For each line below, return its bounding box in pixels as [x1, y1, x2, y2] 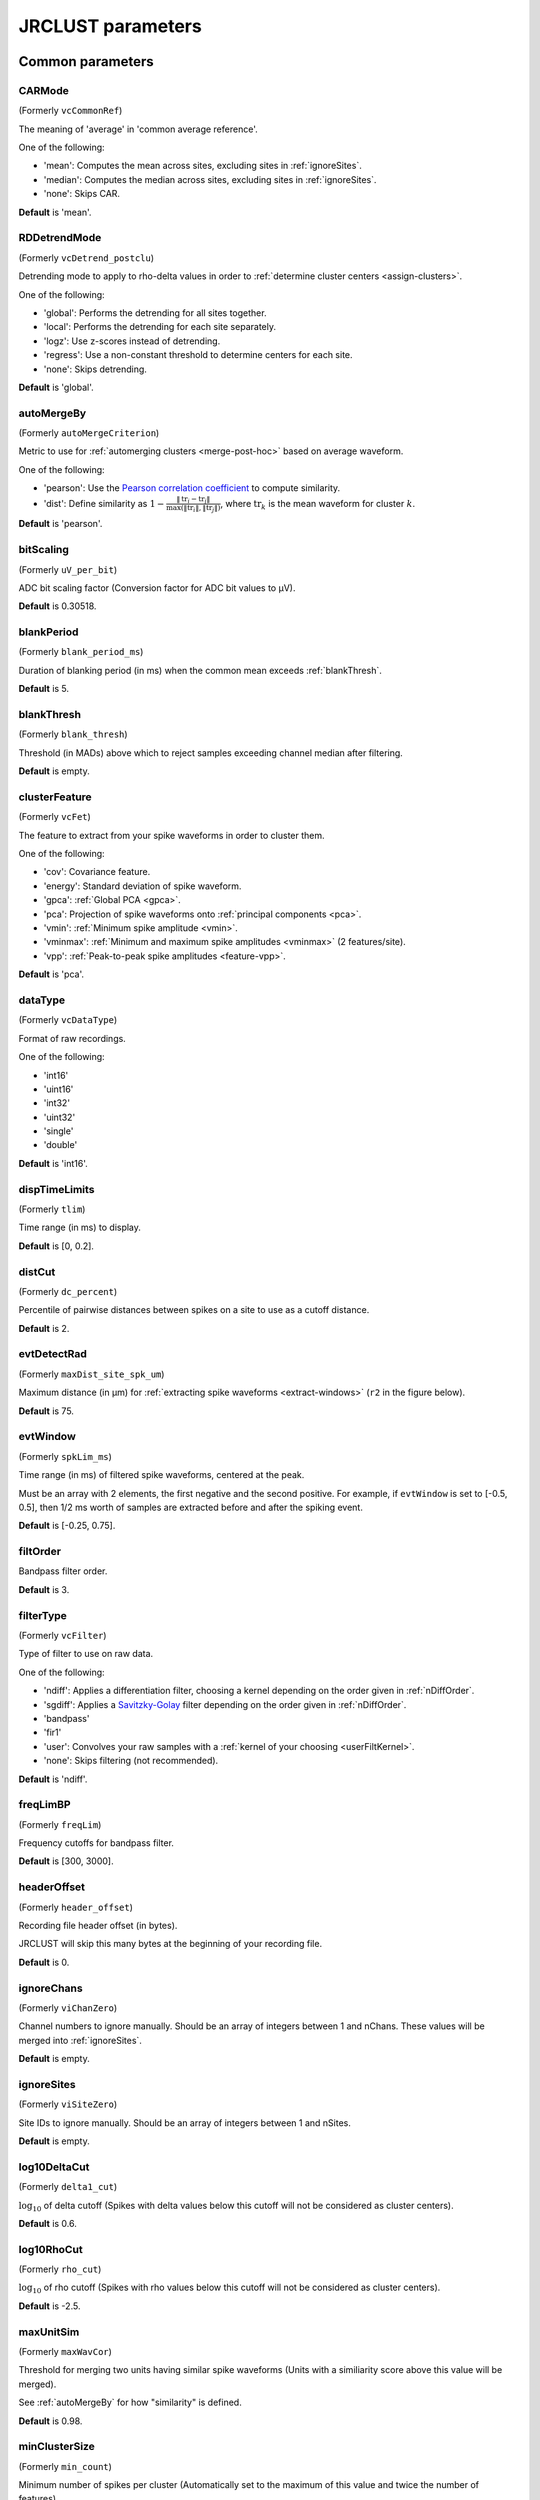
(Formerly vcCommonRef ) [18, 105, 123, 117]
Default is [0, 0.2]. [18, 1240, 95, 1252]
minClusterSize [18, 2440, 95, 2454]
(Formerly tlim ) [18, 1203, 86, 1215]
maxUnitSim [18, 2325, 80, 2339]
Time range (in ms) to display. [18, 1221, 142, 1234]
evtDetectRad [18, 1347, 87, 1361]
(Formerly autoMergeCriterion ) [18, 427, 160, 439]
